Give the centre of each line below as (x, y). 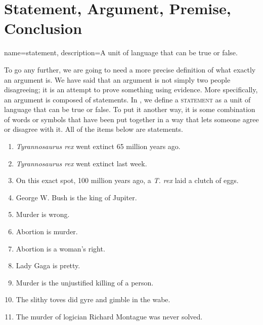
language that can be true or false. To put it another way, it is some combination (130, 109)
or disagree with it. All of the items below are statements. (94, 129)
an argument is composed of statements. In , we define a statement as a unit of (127, 99)
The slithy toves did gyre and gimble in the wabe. (93, 299)
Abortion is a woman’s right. (60, 248)
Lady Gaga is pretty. (48, 265)
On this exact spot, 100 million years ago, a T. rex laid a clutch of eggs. (127, 180)
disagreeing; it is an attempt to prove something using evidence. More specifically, (131, 89)
